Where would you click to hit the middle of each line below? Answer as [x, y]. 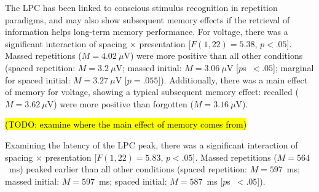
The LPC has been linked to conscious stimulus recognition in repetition [141, 7]
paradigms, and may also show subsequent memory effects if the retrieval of [148, 19]
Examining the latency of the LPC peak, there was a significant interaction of [152, 144]
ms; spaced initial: [133, 181]
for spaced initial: [38, 79]
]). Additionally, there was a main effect [233, 79]
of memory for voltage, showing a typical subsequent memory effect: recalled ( [152, 92]
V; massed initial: [149, 67]
